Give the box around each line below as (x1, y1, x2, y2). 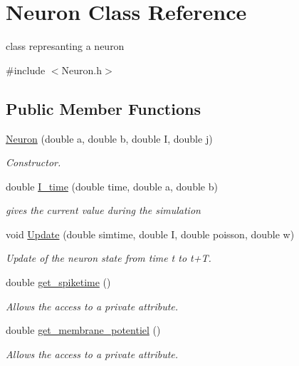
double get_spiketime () (6, 275, 111, 290)
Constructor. (6, 155, 61, 170)
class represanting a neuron (6, 39, 125, 54)
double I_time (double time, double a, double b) (6, 178, 218, 193)
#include (6, 62, 46, 77)
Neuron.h (61, 62, 103, 77)
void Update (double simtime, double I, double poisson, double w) (6, 226, 295, 241)
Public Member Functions (6, 97, 201, 119)
